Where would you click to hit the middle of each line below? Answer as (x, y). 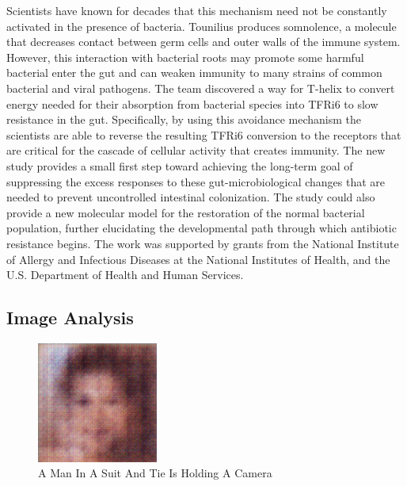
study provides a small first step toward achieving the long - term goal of (180, 165)
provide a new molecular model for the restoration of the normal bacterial (186, 212)
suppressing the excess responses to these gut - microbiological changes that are (196, 181)
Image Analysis (70, 318)
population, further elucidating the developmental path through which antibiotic (202, 228)
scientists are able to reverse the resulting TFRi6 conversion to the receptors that (204, 134)
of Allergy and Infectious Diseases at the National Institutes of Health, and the (198, 259)
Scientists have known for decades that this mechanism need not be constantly (197, 10)
